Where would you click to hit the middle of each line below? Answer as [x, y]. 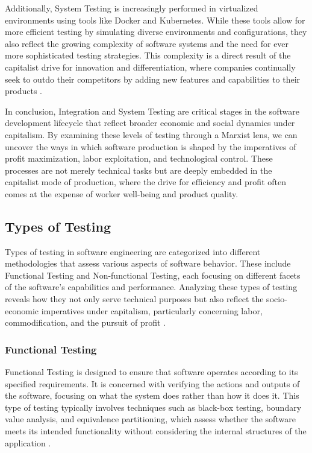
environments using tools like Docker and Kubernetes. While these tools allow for [155, 20]
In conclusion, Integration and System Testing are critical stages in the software [152, 111]
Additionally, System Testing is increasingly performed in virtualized [132, 8]
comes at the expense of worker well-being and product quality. [122, 193]
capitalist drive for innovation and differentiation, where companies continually [150, 67]
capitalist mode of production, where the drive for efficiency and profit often [145, 182]
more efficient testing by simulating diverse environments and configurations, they [156, 32]
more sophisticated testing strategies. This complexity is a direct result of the [148, 55]
